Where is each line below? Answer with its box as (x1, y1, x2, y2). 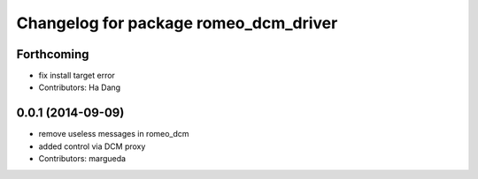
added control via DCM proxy (38, 141, 146, 152)
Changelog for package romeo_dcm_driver (16, 13, 338, 33)
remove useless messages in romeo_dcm (38, 129, 189, 139)
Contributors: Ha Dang (38, 82, 121, 93)
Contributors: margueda (38, 153, 127, 164)
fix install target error (38, 71, 115, 81)
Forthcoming (16, 47, 89, 62)
